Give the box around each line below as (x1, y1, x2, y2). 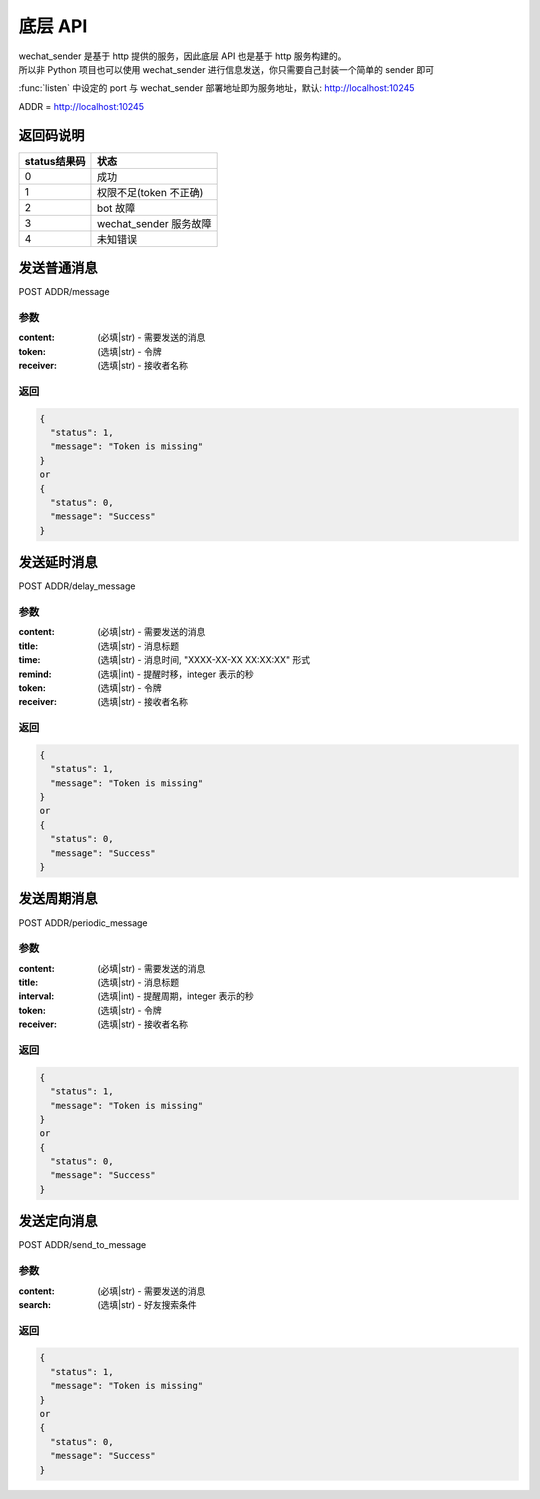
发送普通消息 (18, 260, 98, 277)
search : (18, 1298, 52, 1310)
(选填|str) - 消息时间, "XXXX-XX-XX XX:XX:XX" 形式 (97, 654, 311, 666)
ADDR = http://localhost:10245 (18, 100, 145, 112)
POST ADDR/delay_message (18, 580, 136, 592)
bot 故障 (96, 201, 136, 215)
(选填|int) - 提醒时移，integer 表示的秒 (97, 668, 254, 680)
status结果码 (24, 154, 86, 168)
